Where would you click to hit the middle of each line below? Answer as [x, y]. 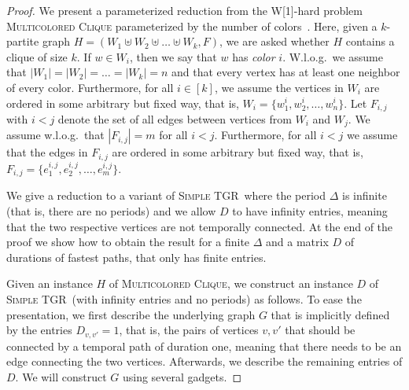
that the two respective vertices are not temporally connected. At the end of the [200, 226]
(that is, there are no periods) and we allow [111, 210]
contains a [370, 41]
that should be [320, 330]
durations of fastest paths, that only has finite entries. [136, 257]
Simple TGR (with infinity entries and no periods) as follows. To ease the [184, 298]
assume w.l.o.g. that [55, 135]
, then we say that [173, 56]
